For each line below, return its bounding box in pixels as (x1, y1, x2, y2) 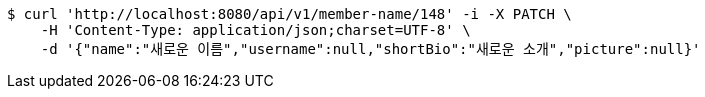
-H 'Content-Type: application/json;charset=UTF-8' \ (40, 22, 471, 38)
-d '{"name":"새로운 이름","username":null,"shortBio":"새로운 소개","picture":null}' (40, 41, 701, 57)
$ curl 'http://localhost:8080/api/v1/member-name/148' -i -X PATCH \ (7, 6, 572, 22)
